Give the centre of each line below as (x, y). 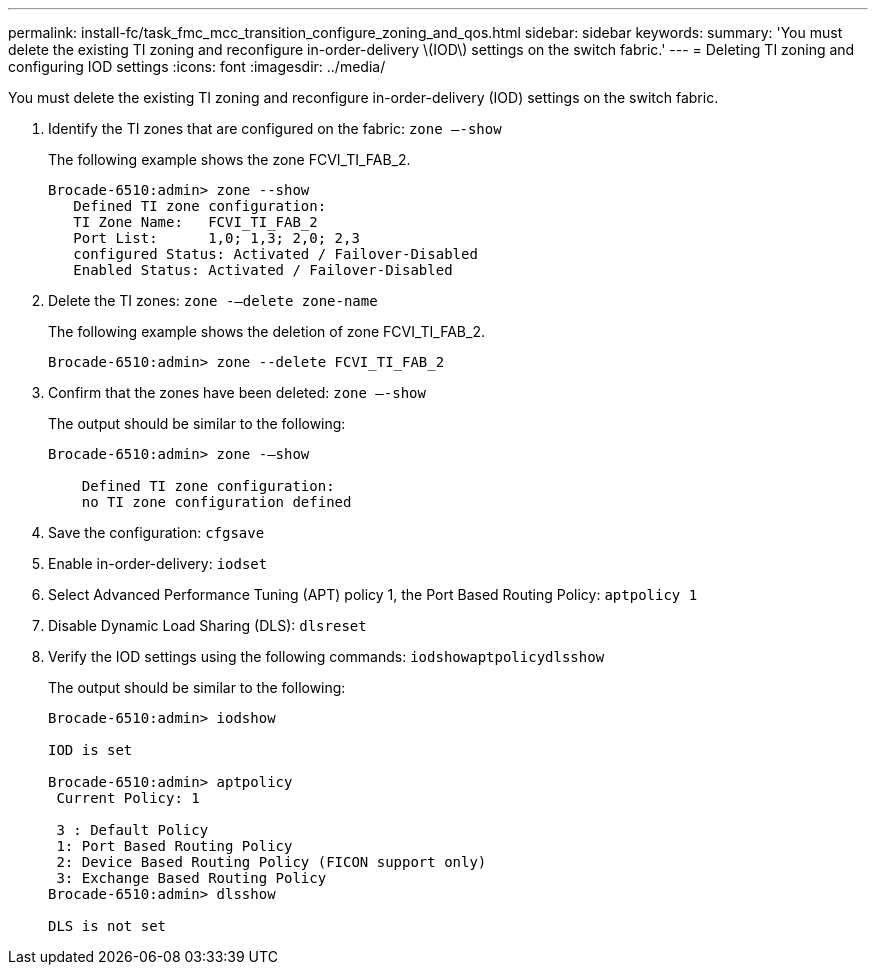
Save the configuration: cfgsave (156, 532)
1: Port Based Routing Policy (174, 846)
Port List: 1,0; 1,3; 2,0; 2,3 (216, 238)
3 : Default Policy (132, 830)
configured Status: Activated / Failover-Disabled (275, 254)
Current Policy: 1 (128, 798)
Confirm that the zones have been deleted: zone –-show (237, 392)
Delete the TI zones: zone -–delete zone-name (213, 300)
